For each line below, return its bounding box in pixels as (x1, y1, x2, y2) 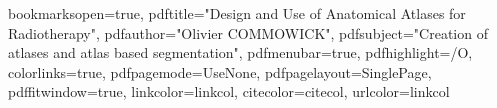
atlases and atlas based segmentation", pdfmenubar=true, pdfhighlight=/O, (8, 42, 473, 63)
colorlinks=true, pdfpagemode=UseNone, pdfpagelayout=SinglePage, (8, 61, 432, 82)
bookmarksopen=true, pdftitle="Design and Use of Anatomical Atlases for (8, 3, 466, 23)
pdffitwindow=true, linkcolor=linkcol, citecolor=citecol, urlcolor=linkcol (8, 81, 450, 102)
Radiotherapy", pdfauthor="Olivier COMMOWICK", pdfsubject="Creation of (8, 22, 488, 43)
